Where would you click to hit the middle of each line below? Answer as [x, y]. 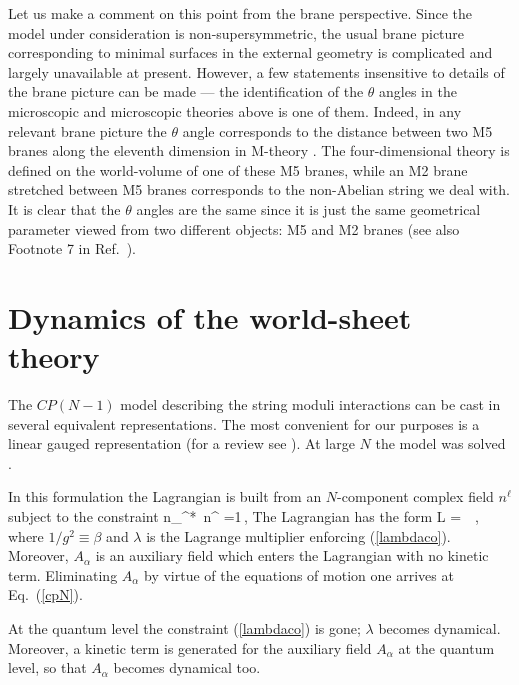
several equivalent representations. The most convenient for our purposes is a [244, 423]
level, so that [47, 667]
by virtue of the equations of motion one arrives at [299, 574]
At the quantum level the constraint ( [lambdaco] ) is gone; [184, 627]
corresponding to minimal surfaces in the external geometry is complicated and [250, 52]
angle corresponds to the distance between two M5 [337, 130]
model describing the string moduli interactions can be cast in [310, 404]
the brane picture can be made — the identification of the [186, 91]
